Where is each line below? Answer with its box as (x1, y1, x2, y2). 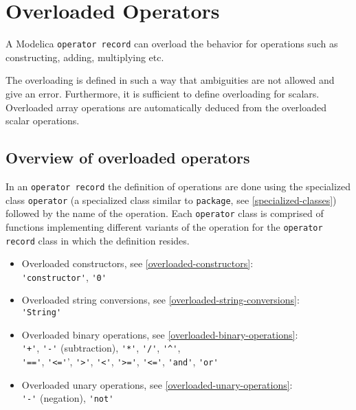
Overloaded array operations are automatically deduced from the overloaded (5, 100, 327, 114)
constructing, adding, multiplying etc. (5, 49, 164, 64)
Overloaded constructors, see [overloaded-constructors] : (21, 256, 254, 271)
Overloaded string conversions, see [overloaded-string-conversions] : (21, 293, 300, 307)
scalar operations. (5, 113, 80, 128)
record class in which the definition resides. (5, 233, 190, 247)
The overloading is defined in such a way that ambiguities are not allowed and (5, 73, 335, 87)
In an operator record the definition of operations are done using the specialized (5, 179, 351, 193)
